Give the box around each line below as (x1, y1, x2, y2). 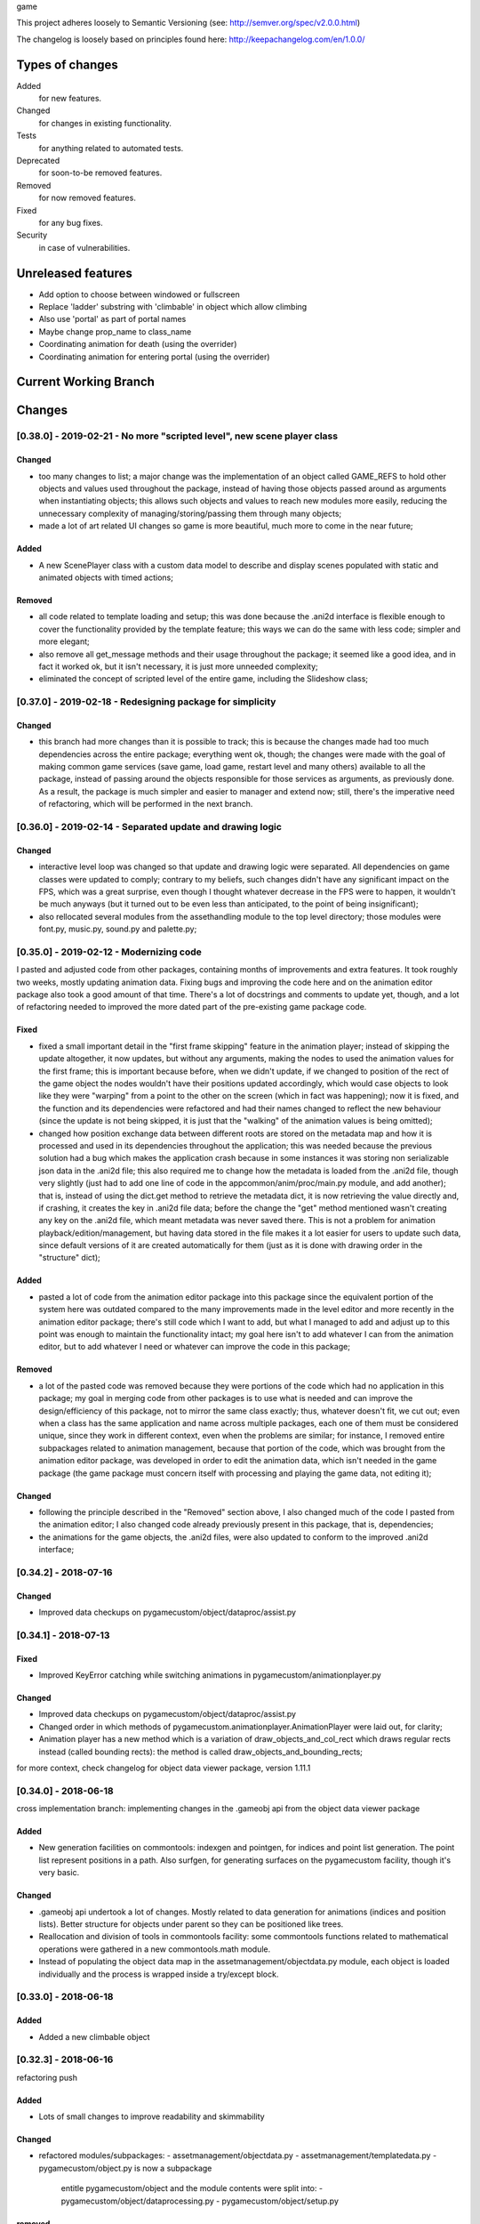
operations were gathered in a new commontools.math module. (38, 1944, 271, 1954)
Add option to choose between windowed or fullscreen (38, 289, 240, 300)
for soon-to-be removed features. (38, 167, 163, 178)
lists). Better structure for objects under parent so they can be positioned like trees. (38, 1919, 344, 1930)
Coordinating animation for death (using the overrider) (38, 339, 237, 350)
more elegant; (38, 636, 91, 647)
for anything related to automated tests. (38, 142, 184, 153)
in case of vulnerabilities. (38, 242, 131, 253)
